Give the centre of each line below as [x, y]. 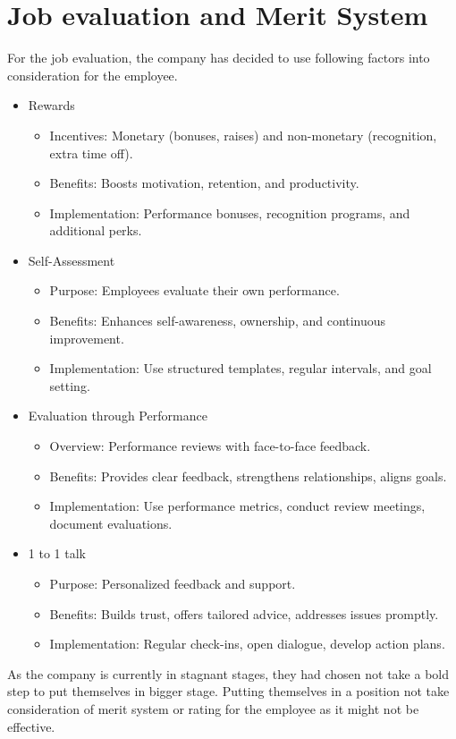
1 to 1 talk [57, 553]
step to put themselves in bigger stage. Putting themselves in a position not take [228, 691]
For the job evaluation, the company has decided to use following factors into [219, 58]
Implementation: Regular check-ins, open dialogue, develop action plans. [247, 644]
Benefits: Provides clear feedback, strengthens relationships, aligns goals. [248, 476]
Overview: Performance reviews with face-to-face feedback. [210, 446]
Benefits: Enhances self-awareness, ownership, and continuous [218, 321]
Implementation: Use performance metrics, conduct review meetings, [237, 506]
